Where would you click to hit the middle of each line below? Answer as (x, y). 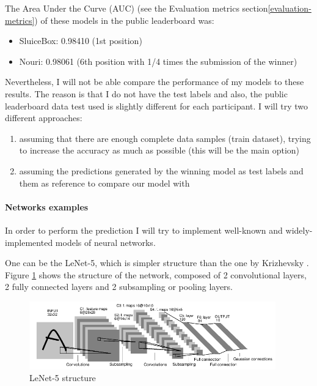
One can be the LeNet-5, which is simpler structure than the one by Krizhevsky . (157, 263)
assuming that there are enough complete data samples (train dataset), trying (165, 138)
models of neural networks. (105, 242)
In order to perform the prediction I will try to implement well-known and (144, 230)
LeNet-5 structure (63, 378)
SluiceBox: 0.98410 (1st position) (81, 41)
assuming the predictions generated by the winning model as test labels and (161, 170)
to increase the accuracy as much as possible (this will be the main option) (159, 150)
